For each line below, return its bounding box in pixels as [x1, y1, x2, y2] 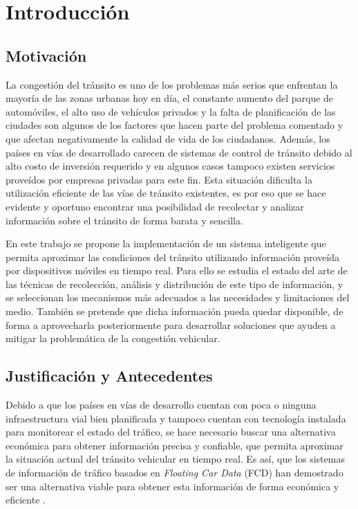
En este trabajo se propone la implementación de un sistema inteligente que [6, 236, 326, 251]
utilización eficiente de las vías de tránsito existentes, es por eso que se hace [6, 186, 326, 200]
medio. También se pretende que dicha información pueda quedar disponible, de [6, 304, 343, 319]
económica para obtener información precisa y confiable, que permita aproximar [6, 438, 343, 452]
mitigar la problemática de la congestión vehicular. [6, 331, 220, 346]
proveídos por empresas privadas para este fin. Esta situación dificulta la [6, 172, 312, 186]
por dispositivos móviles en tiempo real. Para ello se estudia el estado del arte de [6, 263, 348, 278]
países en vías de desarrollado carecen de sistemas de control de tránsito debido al [6, 145, 352, 159]
